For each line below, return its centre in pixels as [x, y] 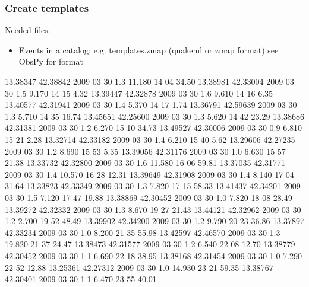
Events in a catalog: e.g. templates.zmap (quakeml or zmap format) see [149, 50]
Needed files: [28, 30]
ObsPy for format [51, 61]
